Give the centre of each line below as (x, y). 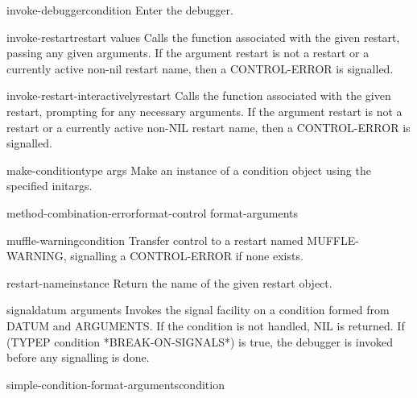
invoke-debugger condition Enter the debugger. (120, 10)
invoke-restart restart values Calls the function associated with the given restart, (203, 37)
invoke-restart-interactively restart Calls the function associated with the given (199, 95)
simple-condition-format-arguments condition (116, 384)
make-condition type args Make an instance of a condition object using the (189, 170)
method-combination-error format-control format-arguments (153, 212)
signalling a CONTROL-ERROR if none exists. (187, 256)
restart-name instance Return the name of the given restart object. (169, 282)
